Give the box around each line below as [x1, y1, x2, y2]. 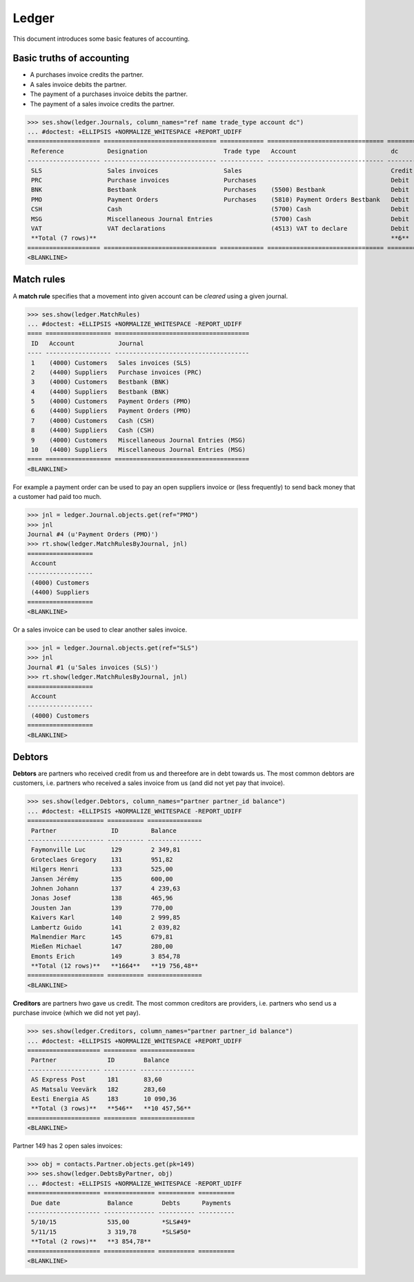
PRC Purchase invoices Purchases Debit [31, 176, 410, 184]
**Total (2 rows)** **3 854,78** [31, 1238, 152, 1245]
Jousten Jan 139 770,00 [31, 904, 173, 912]
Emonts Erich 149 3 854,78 [31, 952, 181, 960]
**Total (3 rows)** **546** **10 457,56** [31, 1104, 191, 1113]
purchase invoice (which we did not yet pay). [12, 1009, 141, 1017]
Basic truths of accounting [12, 53, 130, 64]
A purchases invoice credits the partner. [30, 70, 144, 79]
